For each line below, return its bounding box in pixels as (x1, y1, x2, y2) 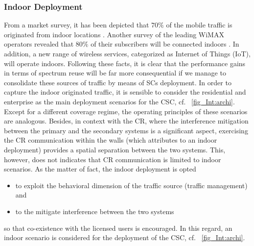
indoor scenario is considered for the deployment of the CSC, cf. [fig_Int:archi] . (4, 232, 245, 243)
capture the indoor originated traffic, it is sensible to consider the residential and (4, 87, 246, 97)
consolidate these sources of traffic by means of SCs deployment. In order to (4, 77, 231, 87)
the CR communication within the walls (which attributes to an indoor (4, 135, 217, 145)
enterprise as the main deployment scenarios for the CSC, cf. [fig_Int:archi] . (4, 96, 235, 106)
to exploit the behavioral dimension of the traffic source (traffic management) (15, 180, 248, 190)
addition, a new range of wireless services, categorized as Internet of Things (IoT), (4, 49, 251, 58)
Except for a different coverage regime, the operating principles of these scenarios (4, 106, 248, 116)
